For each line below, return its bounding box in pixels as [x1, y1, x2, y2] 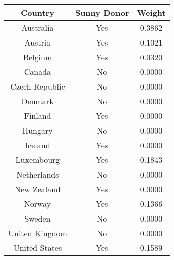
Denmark [21, 95, 54, 107]
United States [13, 242, 62, 253]
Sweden [24, 212, 51, 224]
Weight [137, 7, 166, 18]
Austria [24, 36, 51, 48]
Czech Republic [10, 80, 65, 92]
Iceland [25, 139, 50, 151]
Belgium [23, 51, 52, 63]
